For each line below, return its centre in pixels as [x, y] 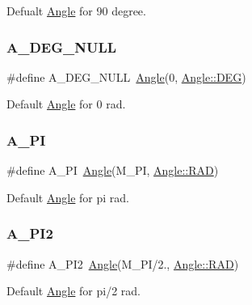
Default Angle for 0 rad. [66, 104]
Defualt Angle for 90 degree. [76, 11]
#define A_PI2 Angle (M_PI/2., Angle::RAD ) [123, 263]
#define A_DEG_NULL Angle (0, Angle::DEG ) [126, 76]
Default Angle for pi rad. [68, 197]
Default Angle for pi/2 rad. [73, 291]
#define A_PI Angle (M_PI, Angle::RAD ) [113, 170]
